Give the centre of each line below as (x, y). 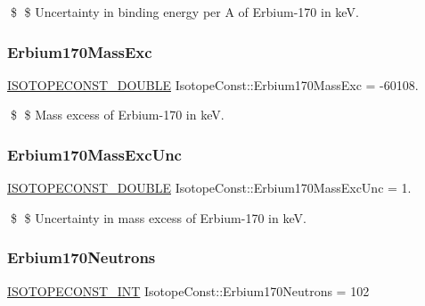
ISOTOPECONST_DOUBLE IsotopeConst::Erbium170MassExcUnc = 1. (209, 188)
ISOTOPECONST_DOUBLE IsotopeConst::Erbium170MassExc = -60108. (213, 84)
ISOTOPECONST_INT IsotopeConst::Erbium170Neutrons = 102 (188, 290)
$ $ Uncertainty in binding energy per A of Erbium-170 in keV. (184, 12)
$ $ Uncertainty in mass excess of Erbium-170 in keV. (158, 217)
